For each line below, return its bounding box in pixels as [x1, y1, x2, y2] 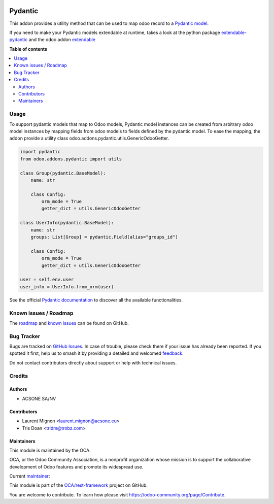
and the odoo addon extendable [28, 37, 96, 43]
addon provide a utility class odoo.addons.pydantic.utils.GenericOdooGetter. [9, 135, 169, 142]
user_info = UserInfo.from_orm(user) [20, 284, 114, 289]
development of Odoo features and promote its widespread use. [9, 463, 144, 469]
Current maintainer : [9, 473, 50, 479]
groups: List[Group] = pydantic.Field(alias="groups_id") [30, 234, 178, 240]
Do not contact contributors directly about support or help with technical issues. [9, 359, 177, 365]
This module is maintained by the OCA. [9, 447, 91, 453]
